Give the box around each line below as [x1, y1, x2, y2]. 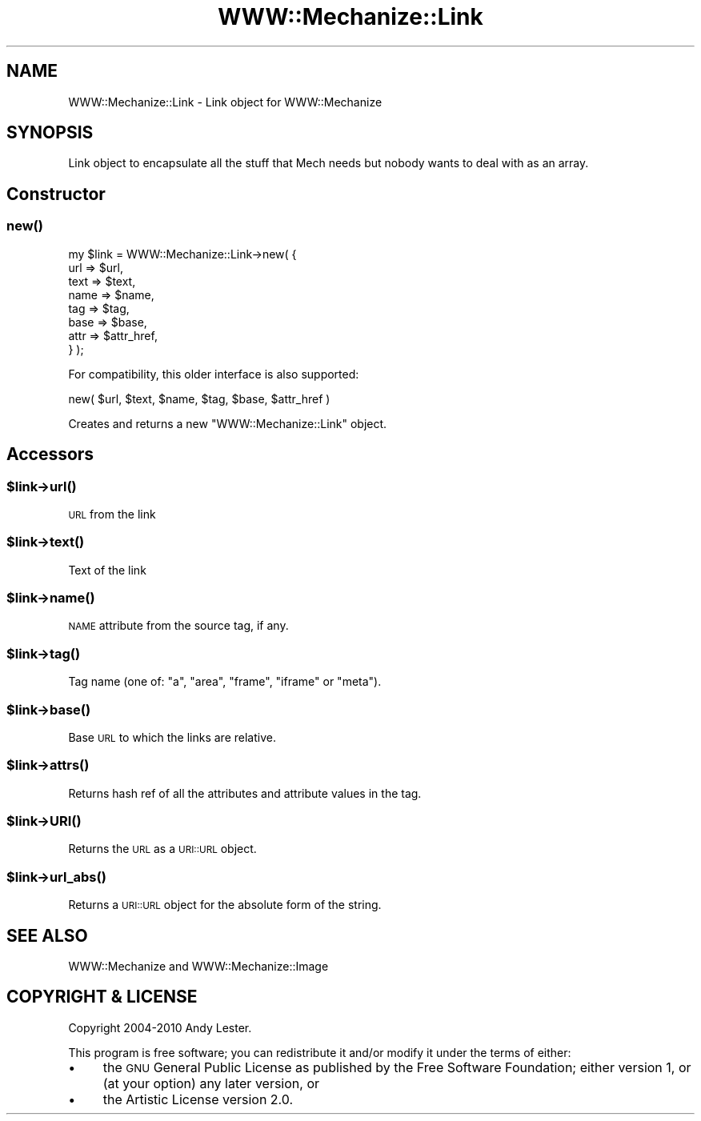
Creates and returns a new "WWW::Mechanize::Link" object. [68, 416, 387, 430]
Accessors [6, 444, 94, 465]
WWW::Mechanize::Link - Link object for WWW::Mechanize [68, 94, 383, 109]
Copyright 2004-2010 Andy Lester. [68, 1020, 252, 1035]
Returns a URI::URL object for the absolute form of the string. [68, 898, 382, 912]
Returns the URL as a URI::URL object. [68, 842, 257, 856]
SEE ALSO [6, 925, 88, 946]
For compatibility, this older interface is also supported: [68, 366, 359, 381]
